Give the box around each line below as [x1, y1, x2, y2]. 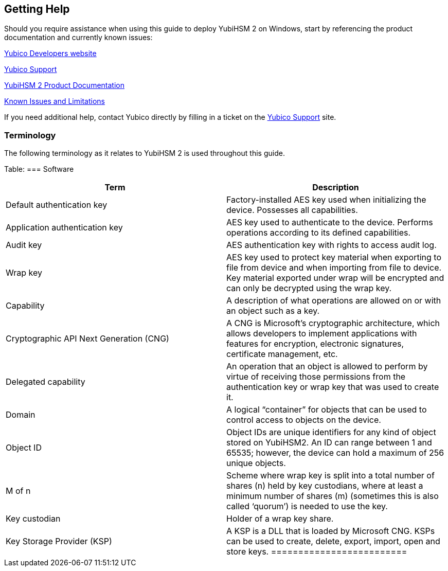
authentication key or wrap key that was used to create [226, 382, 439, 392]
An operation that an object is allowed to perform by [226, 361, 428, 372]
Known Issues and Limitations [4, 97, 105, 106]
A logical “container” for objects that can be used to [226, 404, 427, 415]
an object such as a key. [226, 306, 320, 316]
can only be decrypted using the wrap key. [226, 283, 392, 294]
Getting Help [4, 3, 70, 15]
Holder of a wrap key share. [226, 513, 334, 524]
